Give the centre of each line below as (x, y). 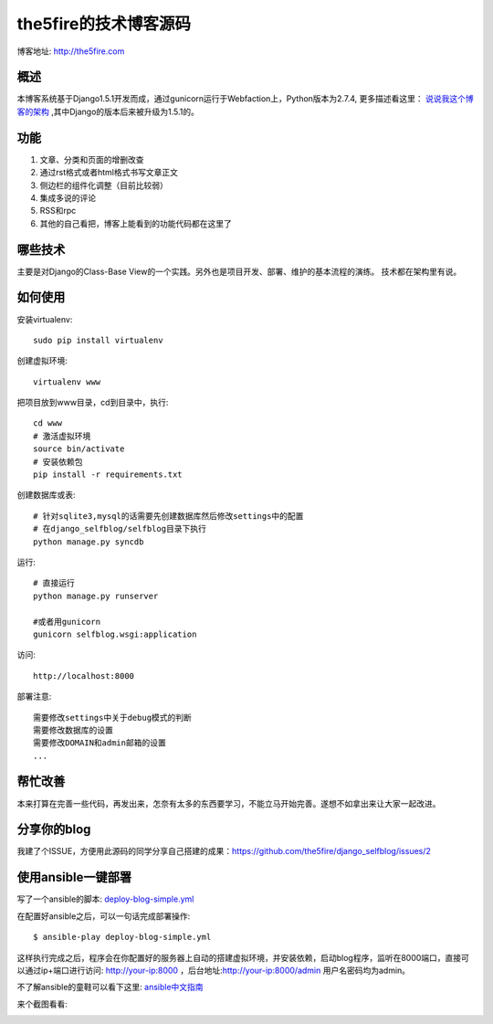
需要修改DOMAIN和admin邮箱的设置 (100, 743)
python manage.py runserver (96, 596)
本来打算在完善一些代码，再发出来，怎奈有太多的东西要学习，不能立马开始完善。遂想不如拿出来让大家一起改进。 (229, 803)
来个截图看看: (42, 1004)
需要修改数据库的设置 (73, 730)
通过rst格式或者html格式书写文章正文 (109, 173)
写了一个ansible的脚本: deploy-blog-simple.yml (105, 899)
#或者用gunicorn (67, 622)
